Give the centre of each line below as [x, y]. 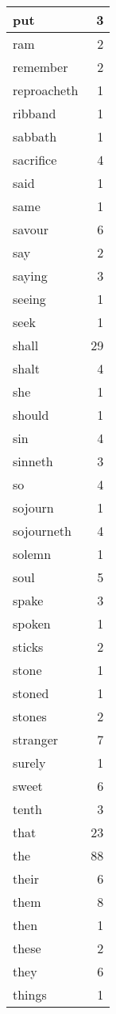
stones [30, 716]
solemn [32, 554]
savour [31, 229]
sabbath [35, 136]
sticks [28, 647]
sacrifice [35, 160]
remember [41, 67]
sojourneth [42, 531]
